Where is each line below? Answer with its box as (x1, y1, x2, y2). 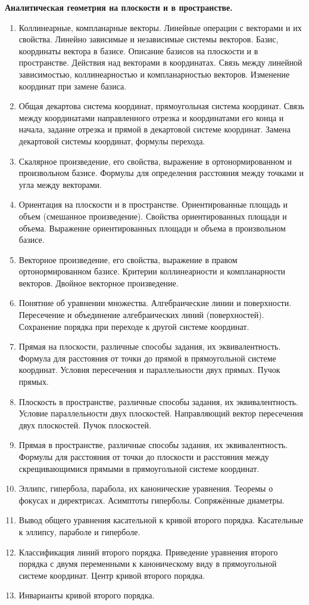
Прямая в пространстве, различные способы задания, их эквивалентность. (18, 439, 288, 451)
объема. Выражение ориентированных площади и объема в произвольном (18, 221, 286, 234)
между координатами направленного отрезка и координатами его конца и (18, 111, 284, 124)
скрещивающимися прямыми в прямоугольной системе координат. (18, 462, 260, 474)
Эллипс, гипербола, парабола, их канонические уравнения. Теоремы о (18, 482, 273, 495)
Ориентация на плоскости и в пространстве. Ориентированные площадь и (18, 198, 288, 211)
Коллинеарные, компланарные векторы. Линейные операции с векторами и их (18, 21, 302, 33)
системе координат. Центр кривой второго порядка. (18, 569, 205, 581)
